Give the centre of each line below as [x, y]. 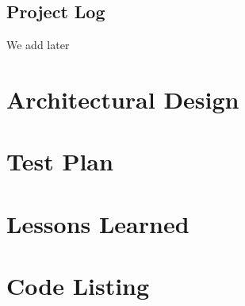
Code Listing [78, 286]
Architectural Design [123, 99]
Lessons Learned [98, 223]
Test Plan [60, 161]
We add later [38, 45]
